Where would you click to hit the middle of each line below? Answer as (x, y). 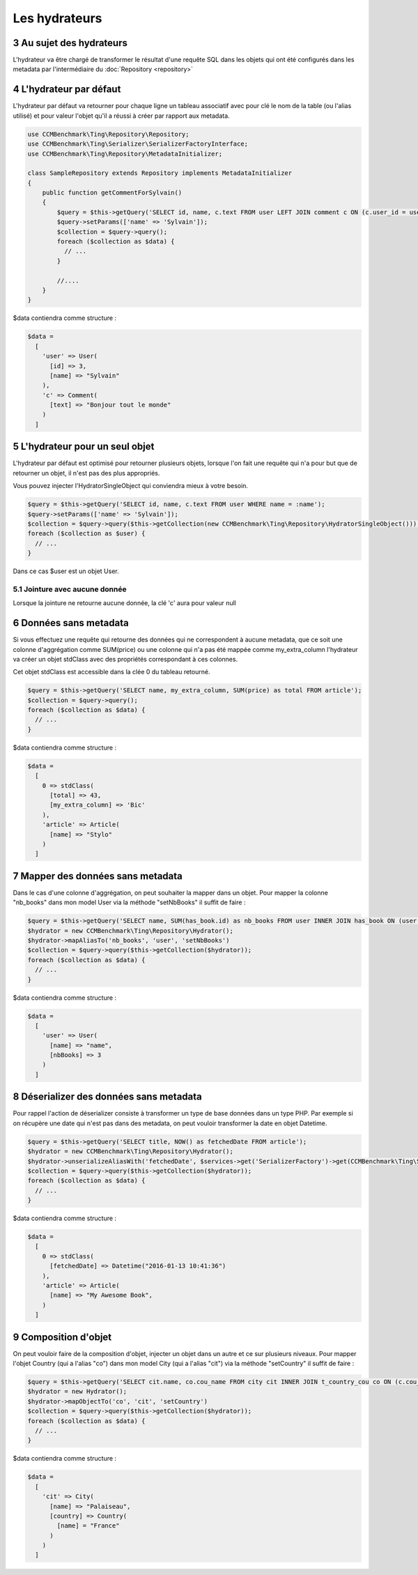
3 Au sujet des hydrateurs (70, 43)
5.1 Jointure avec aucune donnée (70, 589)
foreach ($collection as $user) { (86, 534)
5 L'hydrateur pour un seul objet (84, 447)
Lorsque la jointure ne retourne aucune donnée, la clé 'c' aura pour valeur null (124, 603)
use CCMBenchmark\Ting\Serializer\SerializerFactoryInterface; (138, 144)
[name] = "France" (88, 1526)
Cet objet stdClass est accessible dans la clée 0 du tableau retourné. (111, 672)
